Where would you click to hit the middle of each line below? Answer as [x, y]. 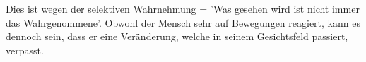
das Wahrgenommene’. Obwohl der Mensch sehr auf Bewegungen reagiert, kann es [183, 22]
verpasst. [25, 50]
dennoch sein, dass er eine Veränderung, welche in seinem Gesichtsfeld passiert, [177, 36]
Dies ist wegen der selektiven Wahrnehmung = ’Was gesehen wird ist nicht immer [183, 8]
